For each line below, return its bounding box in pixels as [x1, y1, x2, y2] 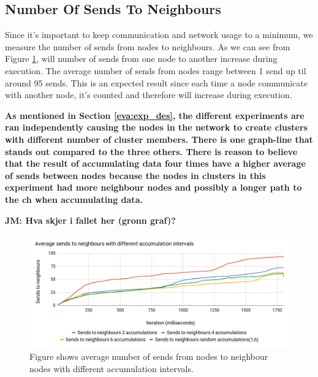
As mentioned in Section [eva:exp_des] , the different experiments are [5, 109, 305, 121]
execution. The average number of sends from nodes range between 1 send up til [5, 64, 306, 77]
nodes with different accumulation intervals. [29, 362, 194, 375]
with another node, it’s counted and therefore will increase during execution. [5, 88, 292, 101]
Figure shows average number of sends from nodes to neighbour [29, 350, 268, 363]
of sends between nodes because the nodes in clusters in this [5, 169, 266, 181]
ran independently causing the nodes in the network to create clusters [5, 121, 308, 134]
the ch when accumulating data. [5, 192, 143, 205]
